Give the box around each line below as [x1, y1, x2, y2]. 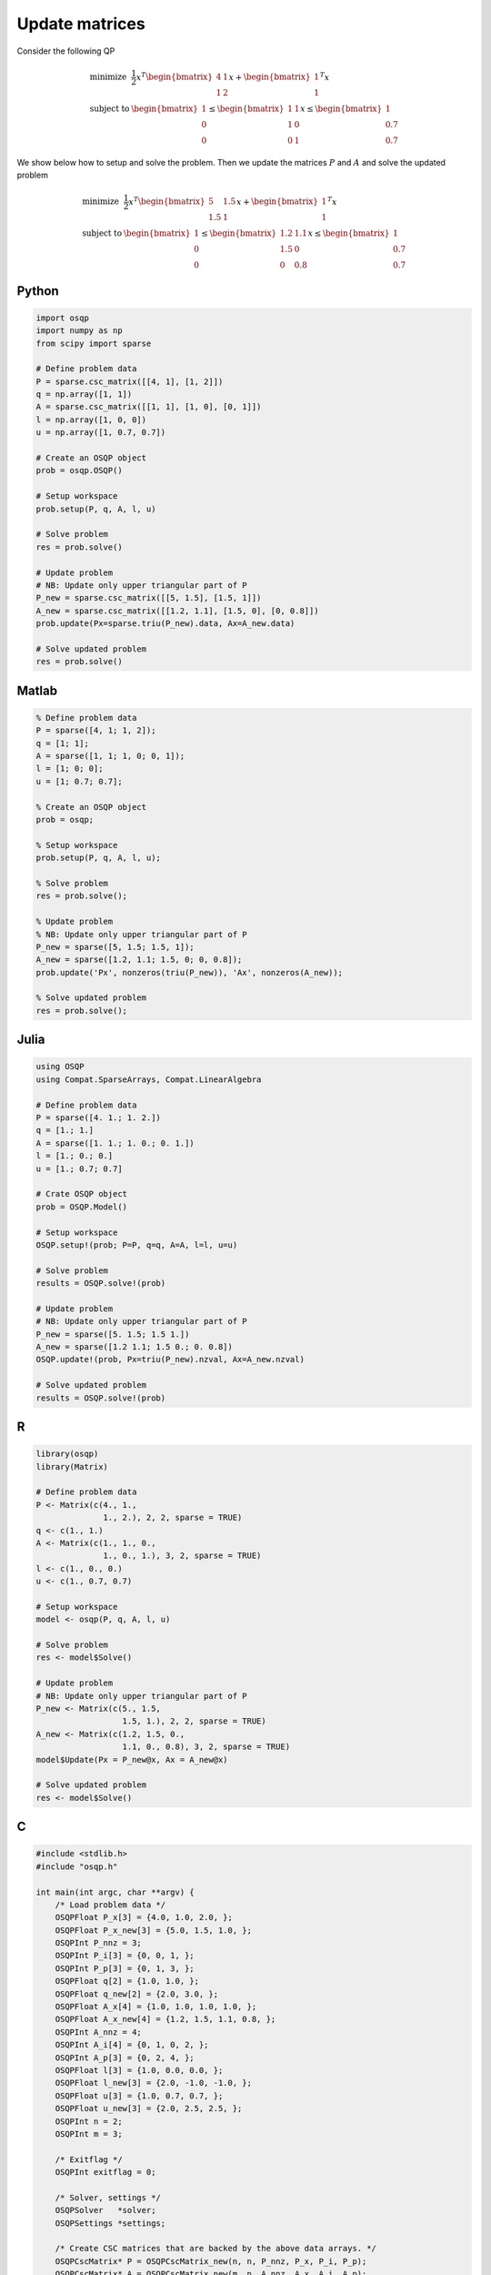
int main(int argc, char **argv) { [35, 1886, 195, 1897]
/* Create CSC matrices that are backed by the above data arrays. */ [55, 2243, 377, 2254]
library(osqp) [35, 1449, 99, 1460]
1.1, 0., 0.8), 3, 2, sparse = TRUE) [122, 1742, 291, 1752]
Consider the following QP [16, 45, 115, 56]
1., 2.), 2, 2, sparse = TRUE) [103, 1512, 243, 1523]
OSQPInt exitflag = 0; [55, 2167, 156, 2178]
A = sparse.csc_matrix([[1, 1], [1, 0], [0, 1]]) [35, 401, 262, 412]
